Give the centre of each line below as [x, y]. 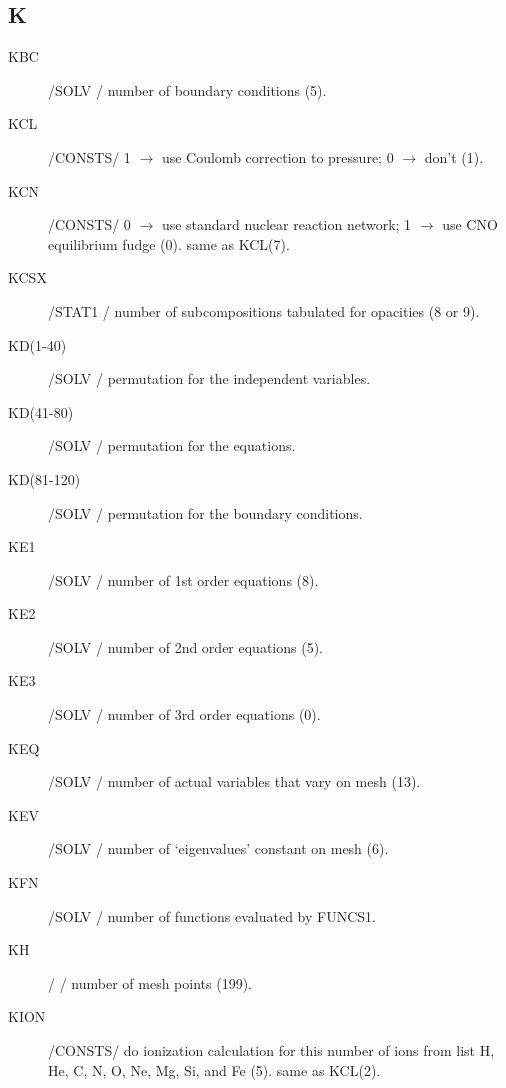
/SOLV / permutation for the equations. [172, 445]
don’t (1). [454, 156]
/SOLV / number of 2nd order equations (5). [185, 646]
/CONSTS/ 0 [89, 224]
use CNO [470, 224]
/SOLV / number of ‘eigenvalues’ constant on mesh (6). [218, 848]
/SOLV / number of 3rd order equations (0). [184, 714]
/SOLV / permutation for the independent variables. [209, 378]
